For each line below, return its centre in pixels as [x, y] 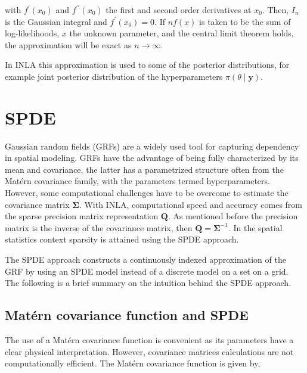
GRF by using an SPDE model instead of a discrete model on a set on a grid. [147, 271]
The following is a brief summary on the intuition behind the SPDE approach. [148, 283]
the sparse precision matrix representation [82, 216]
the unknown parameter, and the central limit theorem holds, [182, 33]
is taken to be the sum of [245, 21]
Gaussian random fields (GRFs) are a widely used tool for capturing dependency [152, 146]
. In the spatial [255, 227]
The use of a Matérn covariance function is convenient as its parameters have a [149, 340]
